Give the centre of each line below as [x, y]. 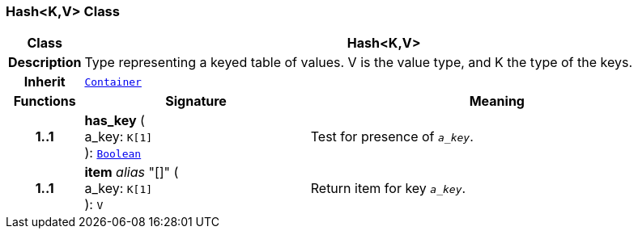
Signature [196, 101]
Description [45, 63]
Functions [45, 101]
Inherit [45, 82]
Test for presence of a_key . [392, 137]
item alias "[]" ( [132, 172]
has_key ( [115, 121]
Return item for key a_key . [388, 189]
